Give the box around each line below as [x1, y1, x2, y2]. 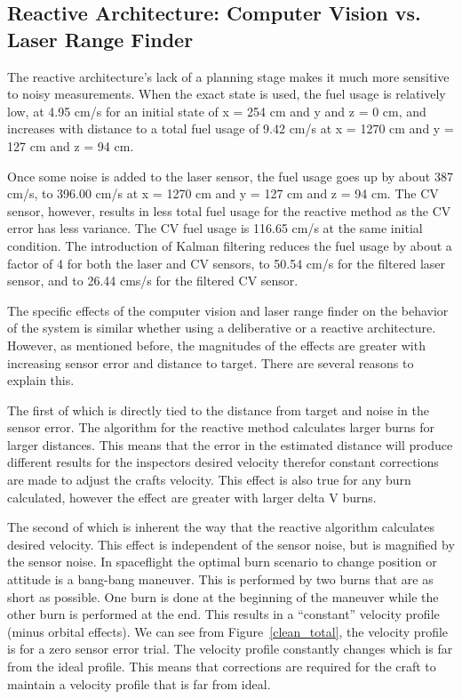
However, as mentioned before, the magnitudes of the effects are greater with [7, 335, 426, 354]
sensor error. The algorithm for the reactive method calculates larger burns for [7, 418, 435, 437]
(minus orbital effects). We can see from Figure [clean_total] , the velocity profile [7, 622, 449, 640]
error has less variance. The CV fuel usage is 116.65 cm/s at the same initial [7, 219, 423, 237]
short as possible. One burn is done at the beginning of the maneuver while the [7, 587, 439, 606]
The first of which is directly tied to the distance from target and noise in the [7, 400, 429, 419]
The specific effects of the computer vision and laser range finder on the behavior [7, 301, 449, 319]
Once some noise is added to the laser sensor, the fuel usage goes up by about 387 [7, 166, 453, 185]
